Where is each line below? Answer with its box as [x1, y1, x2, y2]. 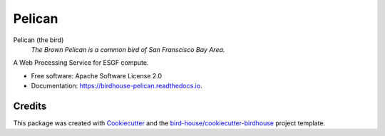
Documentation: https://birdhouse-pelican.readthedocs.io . [31, 82, 202, 90]
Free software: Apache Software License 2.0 [31, 71, 163, 80]
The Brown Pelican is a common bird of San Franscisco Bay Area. [31, 45, 225, 53]
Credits [13, 100, 47, 112]
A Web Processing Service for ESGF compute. [13, 58, 149, 67]
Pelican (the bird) [13, 36, 64, 44]
